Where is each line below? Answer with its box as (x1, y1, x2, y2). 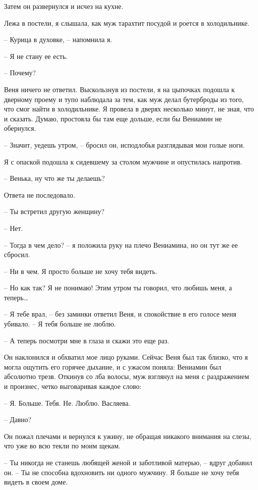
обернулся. (4, 123, 36, 133)
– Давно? (4, 414, 32, 425)
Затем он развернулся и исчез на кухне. (4, 1, 124, 11)
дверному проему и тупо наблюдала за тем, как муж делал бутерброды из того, (4, 94, 244, 104)
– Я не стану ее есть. (4, 51, 68, 61)
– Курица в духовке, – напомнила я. (4, 34, 112, 45)
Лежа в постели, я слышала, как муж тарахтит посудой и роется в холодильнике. (4, 17, 250, 28)
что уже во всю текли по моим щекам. (4, 440, 121, 451)
